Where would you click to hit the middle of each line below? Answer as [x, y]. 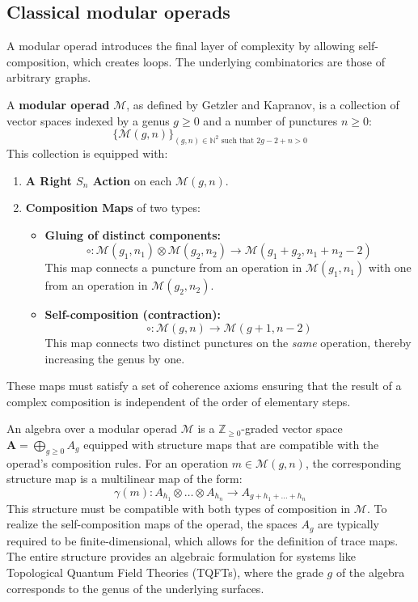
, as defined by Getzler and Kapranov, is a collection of [263, 104]
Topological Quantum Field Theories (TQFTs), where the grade [165, 572]
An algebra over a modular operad [92, 428]
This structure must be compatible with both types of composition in [179, 508]
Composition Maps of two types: [113, 208]
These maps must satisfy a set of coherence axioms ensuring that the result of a [204, 386]
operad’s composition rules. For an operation [118, 462]
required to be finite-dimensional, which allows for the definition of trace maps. [203, 540]
